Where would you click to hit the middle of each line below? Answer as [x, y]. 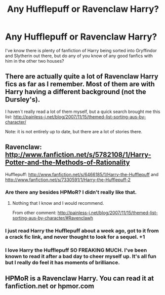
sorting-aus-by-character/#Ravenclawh [53, 218]
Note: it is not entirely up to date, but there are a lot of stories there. [74, 131]
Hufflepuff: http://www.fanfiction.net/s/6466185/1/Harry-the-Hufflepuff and [82, 174]
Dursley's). [23, 100]
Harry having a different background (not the [76, 92]
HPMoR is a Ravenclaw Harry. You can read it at [80, 278]
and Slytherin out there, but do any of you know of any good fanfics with [79, 56]
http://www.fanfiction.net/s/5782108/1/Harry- [78, 155]
